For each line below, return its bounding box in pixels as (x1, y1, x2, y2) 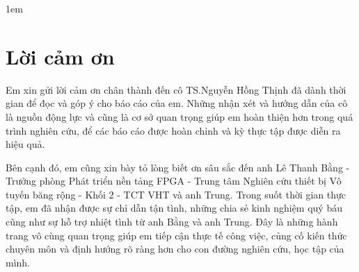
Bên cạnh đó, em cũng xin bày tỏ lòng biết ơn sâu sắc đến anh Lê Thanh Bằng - (6, 160, 350, 174)
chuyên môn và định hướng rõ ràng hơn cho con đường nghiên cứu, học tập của (6, 241, 344, 256)
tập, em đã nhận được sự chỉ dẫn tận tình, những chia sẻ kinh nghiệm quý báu (6, 201, 342, 215)
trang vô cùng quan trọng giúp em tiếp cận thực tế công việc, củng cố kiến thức (6, 228, 347, 242)
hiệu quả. (6, 137, 45, 151)
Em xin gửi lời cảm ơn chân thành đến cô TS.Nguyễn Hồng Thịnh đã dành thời (6, 82, 346, 96)
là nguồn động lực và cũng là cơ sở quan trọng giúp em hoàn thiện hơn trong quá (6, 109, 353, 124)
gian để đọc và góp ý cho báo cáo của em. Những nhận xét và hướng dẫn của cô (6, 96, 348, 110)
